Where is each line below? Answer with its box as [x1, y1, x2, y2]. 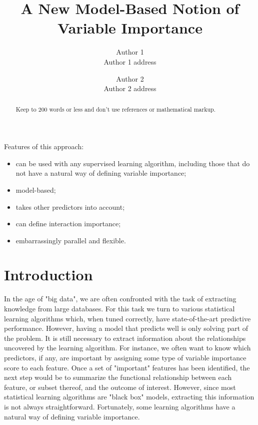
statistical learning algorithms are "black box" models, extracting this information [4, 391, 254, 402]
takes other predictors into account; [15, 201, 125, 212]
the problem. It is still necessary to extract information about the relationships [4, 332, 246, 343]
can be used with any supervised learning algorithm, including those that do [15, 158, 250, 168]
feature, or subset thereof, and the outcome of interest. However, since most [4, 381, 236, 392]
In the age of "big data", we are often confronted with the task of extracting [4, 293, 236, 304]
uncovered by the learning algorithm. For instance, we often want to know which [4, 342, 251, 353]
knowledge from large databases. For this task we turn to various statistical [4, 303, 235, 314]
